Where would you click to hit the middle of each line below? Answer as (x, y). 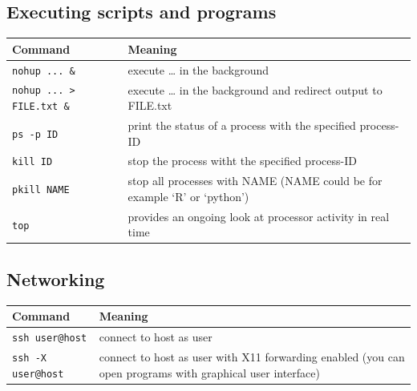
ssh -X (29, 358)
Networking (56, 278)
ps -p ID (35, 134)
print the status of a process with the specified (242, 125)
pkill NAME (41, 190)
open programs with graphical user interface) (209, 372)
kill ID (32, 162)
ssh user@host (50, 339)
